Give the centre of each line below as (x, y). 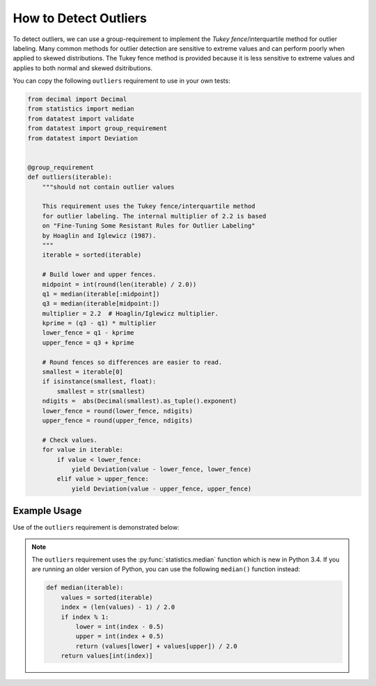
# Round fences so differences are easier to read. (132, 362)
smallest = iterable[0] (83, 372)
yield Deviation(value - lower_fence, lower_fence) (162, 469)
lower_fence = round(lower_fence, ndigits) (117, 411)
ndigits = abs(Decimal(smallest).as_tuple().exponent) (140, 401)
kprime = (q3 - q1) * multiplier (99, 323)
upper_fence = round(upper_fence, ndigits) (117, 420)
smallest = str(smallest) (101, 391)
